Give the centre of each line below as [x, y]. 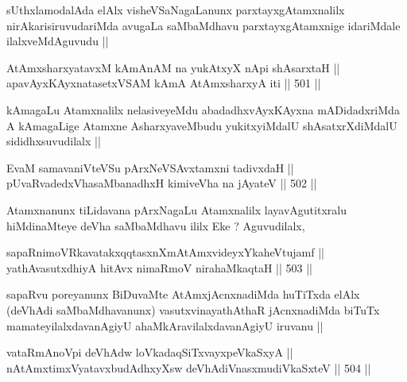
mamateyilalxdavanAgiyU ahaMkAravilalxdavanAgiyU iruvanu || [165, 325]
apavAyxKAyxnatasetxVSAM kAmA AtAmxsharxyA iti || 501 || [164, 83]
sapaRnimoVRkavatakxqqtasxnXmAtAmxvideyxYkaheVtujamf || [165, 252]
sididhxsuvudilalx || [54, 141]
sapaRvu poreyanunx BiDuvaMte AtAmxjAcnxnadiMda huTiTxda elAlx [183, 294]
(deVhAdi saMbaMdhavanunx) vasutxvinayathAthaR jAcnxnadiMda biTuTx [193, 309]
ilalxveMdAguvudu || [58, 41]
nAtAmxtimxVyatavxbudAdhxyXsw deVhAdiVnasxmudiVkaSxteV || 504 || [189, 367]
